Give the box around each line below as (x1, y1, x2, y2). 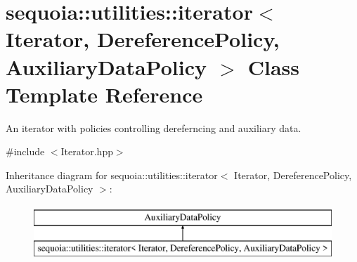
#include (6, 144, 45, 159)
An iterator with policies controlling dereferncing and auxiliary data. (6, 120, 301, 135)
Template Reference (6, 79, 203, 108)
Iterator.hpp (60, 144, 113, 159)
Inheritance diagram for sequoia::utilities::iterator (6, 167, 218, 182)
